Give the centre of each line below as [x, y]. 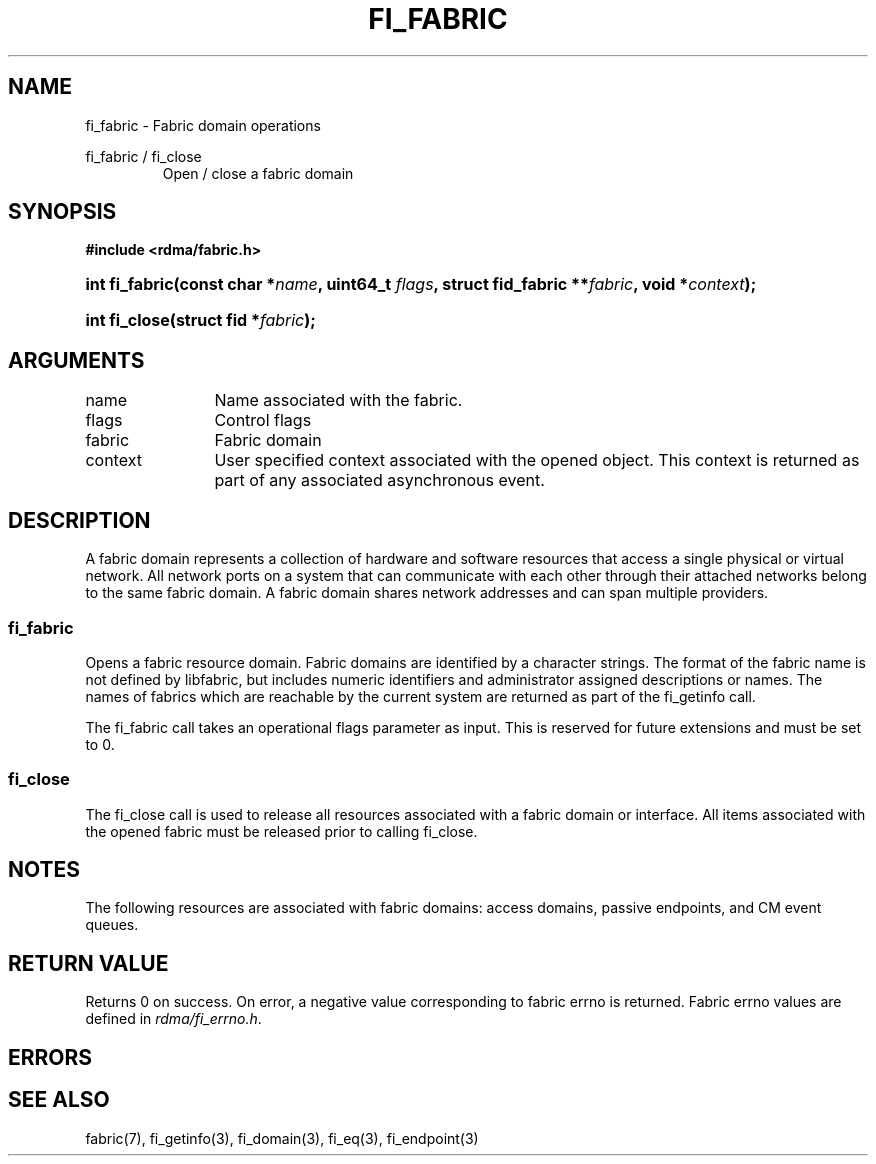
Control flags [263, 420]
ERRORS [50, 1057]
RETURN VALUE [88, 963]
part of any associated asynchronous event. [379, 480]
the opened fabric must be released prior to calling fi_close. [281, 831]
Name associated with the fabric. [338, 400]
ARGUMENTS [76, 360]
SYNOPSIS [62, 212]
